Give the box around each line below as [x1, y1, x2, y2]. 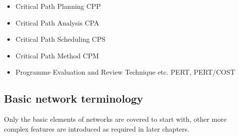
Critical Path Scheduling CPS [15, 34, 106, 44]
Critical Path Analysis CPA [15, 17, 99, 27]
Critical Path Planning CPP [15, 1, 101, 11]
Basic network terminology [4, 91, 144, 106]
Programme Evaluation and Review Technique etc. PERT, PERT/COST [15, 67, 236, 77]
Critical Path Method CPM [15, 50, 99, 60]
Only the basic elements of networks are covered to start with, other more [4, 114, 227, 124]
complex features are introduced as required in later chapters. [4, 123, 189, 134]
